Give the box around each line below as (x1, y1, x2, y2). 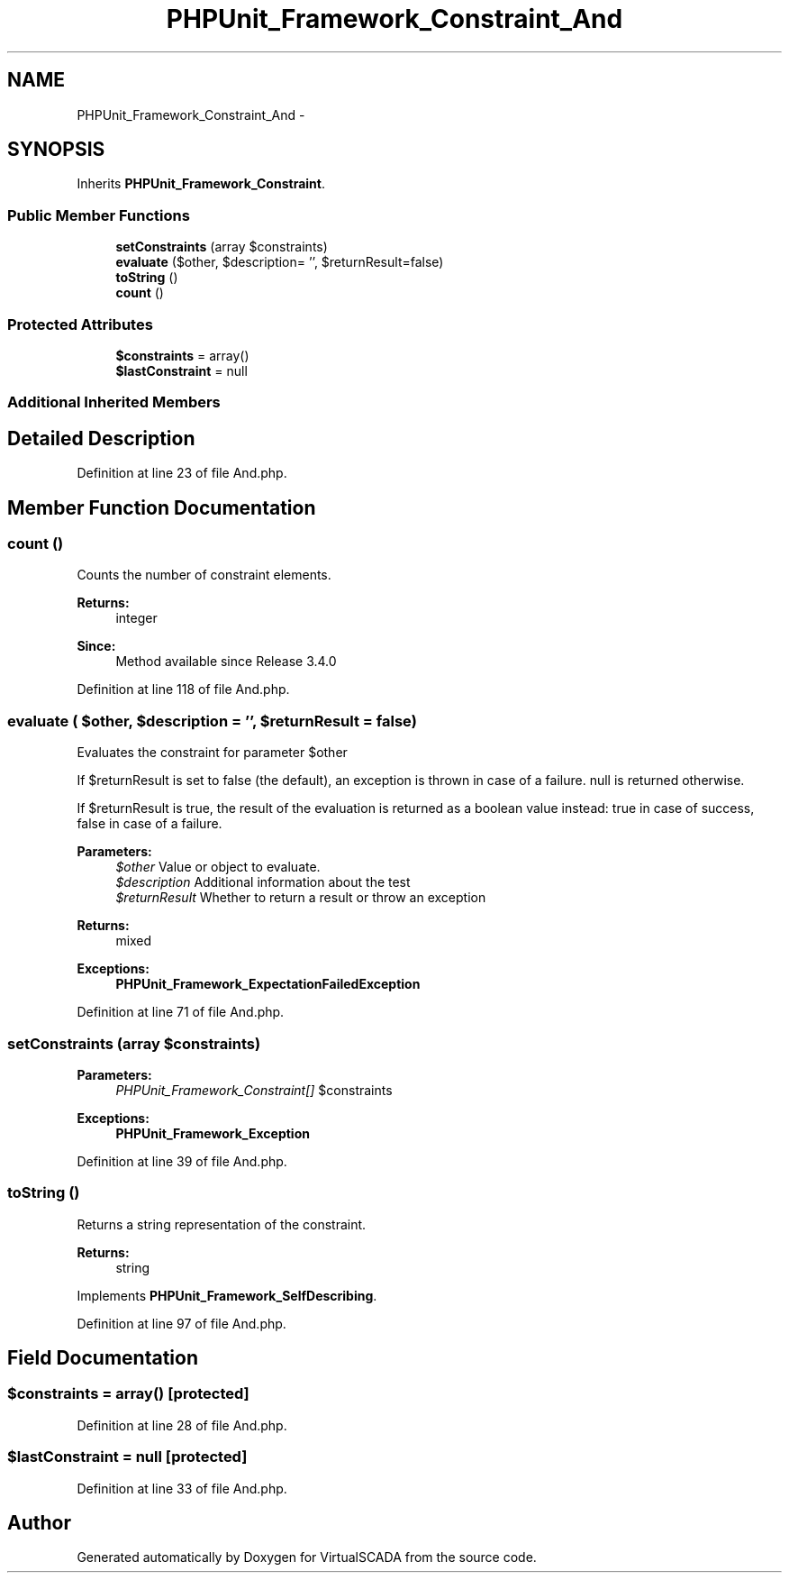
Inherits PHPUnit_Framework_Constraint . (77, 176, 325, 192)
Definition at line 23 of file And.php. (77, 465, 287, 481)
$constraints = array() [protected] (7, 1384, 249, 1403)
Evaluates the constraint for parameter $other (77, 744, 348, 761)
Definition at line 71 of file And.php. (77, 1004, 285, 1020)
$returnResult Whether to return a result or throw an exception (115, 890, 486, 906)
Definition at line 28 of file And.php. (77, 1417, 287, 1433)
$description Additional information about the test (115, 874, 411, 890)
